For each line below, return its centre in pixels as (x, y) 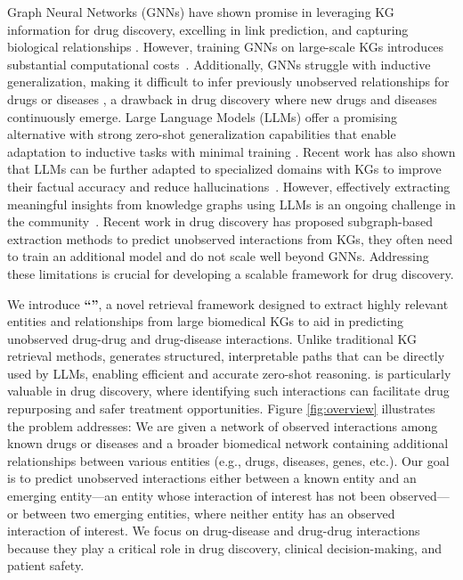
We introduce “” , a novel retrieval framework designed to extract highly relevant (228, 303)
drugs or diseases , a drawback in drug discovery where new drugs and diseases (222, 98)
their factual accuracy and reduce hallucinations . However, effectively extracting (229, 186)
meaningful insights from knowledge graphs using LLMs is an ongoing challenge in (231, 204)
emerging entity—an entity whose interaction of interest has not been (196, 496)
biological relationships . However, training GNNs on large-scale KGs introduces (226, 47)
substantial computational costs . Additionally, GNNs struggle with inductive (219, 64)
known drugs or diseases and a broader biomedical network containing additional (228, 443)
